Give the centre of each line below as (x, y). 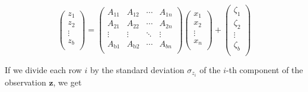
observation (26, 82)
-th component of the (265, 69)
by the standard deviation (137, 69)
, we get (67, 82)
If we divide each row (43, 69)
